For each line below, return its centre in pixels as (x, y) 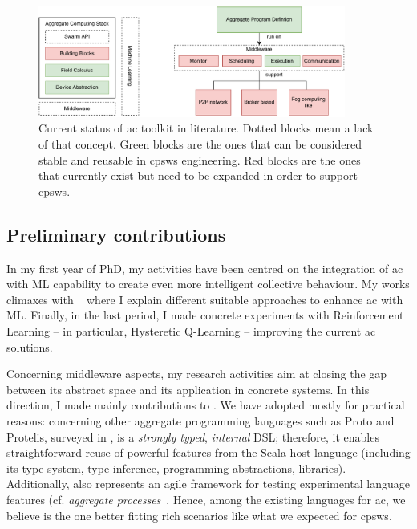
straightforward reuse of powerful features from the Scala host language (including (208, 452)
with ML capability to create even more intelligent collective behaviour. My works (208, 284)
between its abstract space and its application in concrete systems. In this (188, 389)
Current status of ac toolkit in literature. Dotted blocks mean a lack (206, 128)
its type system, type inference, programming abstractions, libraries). (176, 468)
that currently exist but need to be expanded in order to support (198, 175)
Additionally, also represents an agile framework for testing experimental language (208, 484)
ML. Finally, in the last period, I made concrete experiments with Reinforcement (205, 315)
